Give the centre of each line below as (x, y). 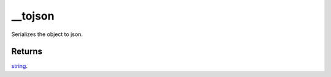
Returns (27, 52)
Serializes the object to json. (47, 34)
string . (19, 66)
